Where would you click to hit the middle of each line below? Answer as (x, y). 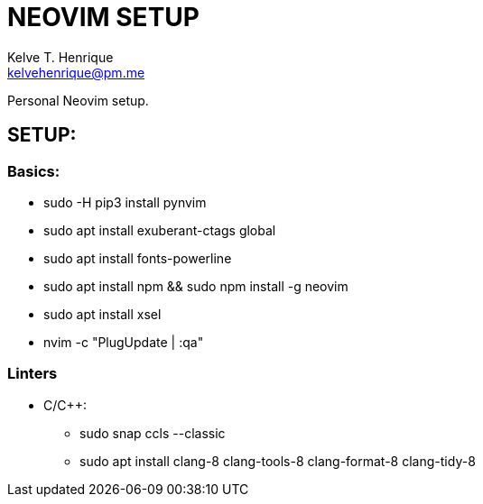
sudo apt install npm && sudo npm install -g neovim (196, 286)
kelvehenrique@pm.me (76, 72)
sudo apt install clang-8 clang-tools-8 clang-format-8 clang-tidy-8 (278, 461)
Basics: (34, 171)
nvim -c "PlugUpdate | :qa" (124, 342)
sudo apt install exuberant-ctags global (160, 230)
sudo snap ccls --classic (153, 433)
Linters (33, 374)
